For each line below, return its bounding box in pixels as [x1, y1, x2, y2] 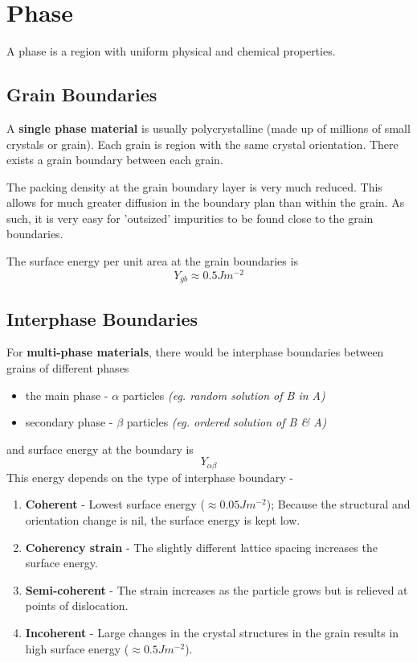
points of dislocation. [25, 597, 129, 614]
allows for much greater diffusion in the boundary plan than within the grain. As [6, 194, 405, 211]
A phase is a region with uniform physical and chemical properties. [6, 43, 336, 60]
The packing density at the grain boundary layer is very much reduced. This [6, 178, 382, 195]
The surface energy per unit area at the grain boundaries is [6, 253, 298, 270]
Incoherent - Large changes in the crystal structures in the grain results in [25, 624, 399, 640]
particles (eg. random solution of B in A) [122, 386, 325, 403]
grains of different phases [6, 360, 129, 376]
